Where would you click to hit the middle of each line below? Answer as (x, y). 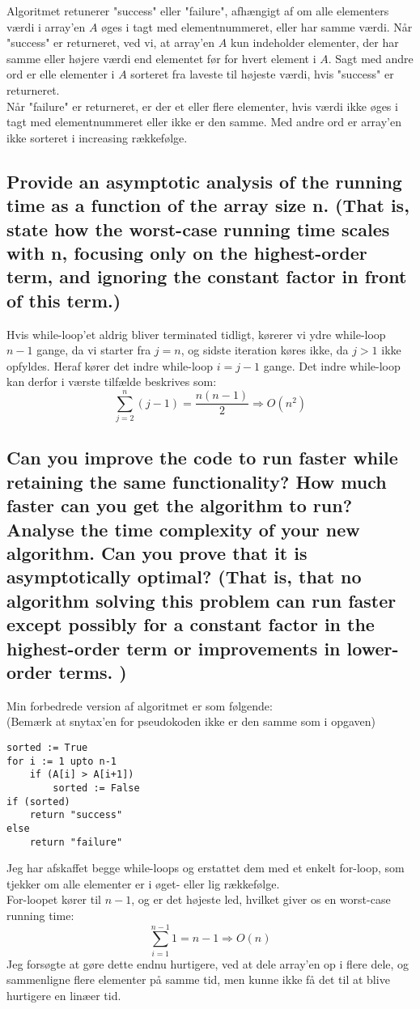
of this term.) (64, 300)
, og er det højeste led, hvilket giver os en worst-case (261, 899)
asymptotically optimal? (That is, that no (184, 577)
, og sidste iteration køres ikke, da (265, 350)
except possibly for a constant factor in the (191, 624)
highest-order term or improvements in (174, 648)
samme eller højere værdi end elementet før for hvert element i (161, 58)
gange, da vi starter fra (94, 350)
